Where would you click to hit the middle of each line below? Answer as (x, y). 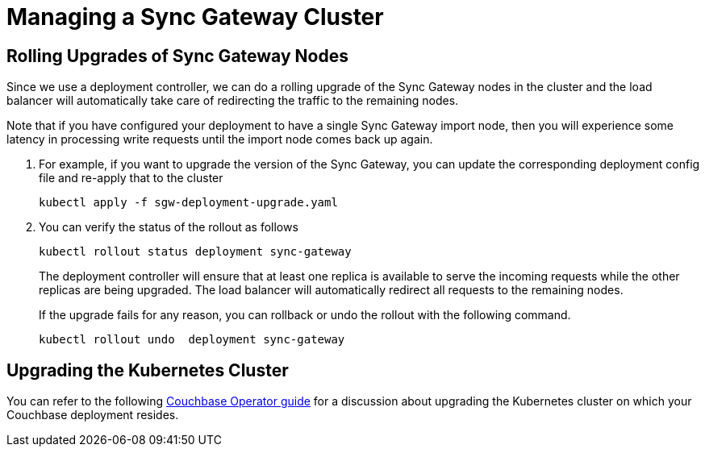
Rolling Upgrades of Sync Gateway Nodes (177, 56)
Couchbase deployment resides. (93, 415)
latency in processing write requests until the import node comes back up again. (220, 139)
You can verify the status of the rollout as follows (169, 227)
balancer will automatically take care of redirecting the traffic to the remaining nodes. (233, 101)
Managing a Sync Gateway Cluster (195, 17)
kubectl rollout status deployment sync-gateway (195, 252)
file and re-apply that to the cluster (131, 178)
